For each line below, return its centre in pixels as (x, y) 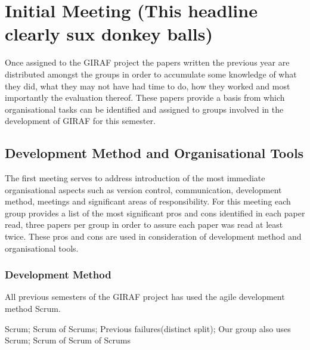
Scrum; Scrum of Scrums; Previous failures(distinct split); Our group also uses (148, 328)
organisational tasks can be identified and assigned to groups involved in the (144, 109)
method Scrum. (33, 309)
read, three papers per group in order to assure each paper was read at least (144, 224)
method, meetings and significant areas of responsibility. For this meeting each (148, 201)
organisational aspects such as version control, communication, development (143, 189)
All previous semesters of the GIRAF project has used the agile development (145, 297)
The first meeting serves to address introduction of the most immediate (135, 178)
